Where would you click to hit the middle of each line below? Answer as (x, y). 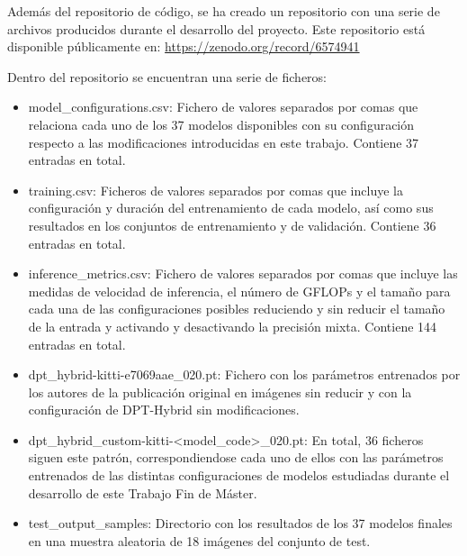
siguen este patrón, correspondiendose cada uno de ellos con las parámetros (236, 457)
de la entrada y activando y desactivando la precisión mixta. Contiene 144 (233, 326)
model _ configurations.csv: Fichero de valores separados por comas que (223, 107)
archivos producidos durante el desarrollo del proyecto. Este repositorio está (216, 28)
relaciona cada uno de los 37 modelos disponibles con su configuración (221, 124)
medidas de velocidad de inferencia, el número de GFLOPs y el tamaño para (239, 291)
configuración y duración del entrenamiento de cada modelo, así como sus (231, 208)
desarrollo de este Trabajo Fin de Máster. (143, 492)
